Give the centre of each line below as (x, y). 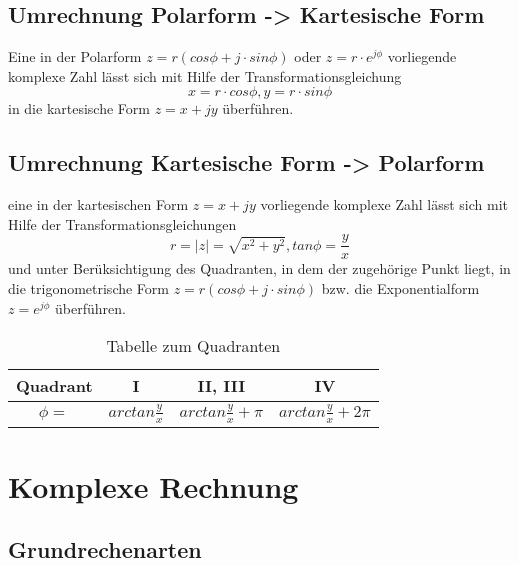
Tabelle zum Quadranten (193, 346)
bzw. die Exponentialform (400, 288)
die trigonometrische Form (88, 288)
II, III (221, 386)
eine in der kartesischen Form (98, 204)
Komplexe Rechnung (153, 485)
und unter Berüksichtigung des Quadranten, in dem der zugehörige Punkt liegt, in (259, 268)
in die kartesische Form (79, 108)
